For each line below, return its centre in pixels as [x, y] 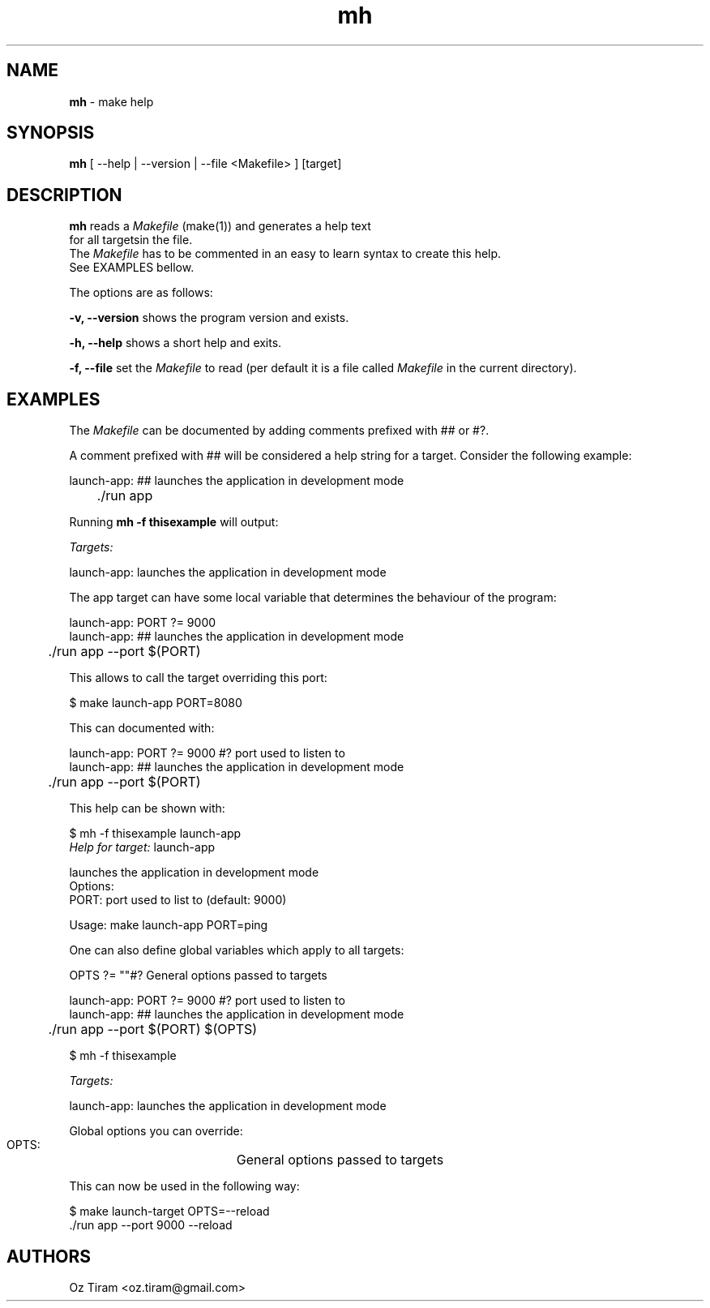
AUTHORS [49, 1256]
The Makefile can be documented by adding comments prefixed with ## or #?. [279, 431]
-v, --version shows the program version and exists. [209, 318]
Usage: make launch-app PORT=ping [169, 925]
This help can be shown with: [147, 808]
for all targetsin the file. [131, 240]
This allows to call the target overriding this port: [198, 678]
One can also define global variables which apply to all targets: [237, 950]
